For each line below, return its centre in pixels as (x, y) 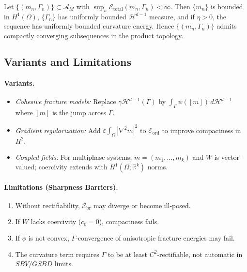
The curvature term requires (57, 254)
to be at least (128, 254)
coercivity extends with (73, 167)
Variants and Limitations (68, 61)
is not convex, (49, 238)
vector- (231, 157)
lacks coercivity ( (56, 221)
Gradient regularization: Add (58, 130)
